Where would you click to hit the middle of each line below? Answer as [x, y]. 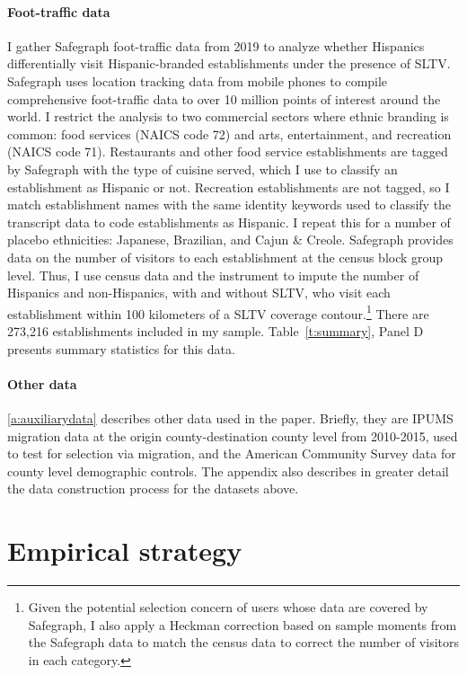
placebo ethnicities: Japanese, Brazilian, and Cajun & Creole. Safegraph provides [230, 240]
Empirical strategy [125, 551]
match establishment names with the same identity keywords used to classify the [229, 204]
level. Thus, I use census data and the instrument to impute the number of [213, 275]
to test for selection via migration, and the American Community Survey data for [232, 453]
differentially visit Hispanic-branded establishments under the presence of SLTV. [229, 63]
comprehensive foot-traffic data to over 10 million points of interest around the [224, 98]
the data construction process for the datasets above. [153, 488]
